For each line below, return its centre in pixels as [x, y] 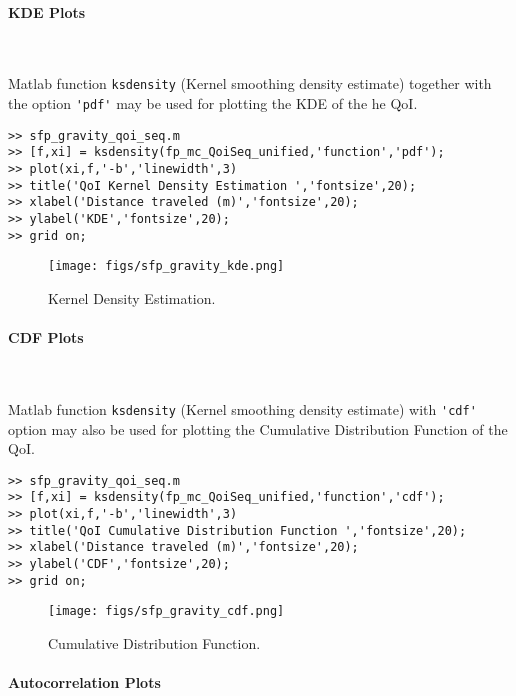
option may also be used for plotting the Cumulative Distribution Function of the [258, 428]
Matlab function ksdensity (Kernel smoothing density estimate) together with [250, 83]
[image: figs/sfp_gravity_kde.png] [166, 266]
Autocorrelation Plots [84, 682]
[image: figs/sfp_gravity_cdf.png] [166, 611]
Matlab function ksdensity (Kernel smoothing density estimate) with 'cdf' [242, 408]
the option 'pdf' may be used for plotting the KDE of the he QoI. [213, 103]
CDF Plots [46, 337]
